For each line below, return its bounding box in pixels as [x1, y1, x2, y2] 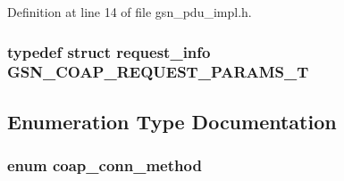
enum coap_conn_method [7, 154, 202, 177]
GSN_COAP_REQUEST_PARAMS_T [7, 61, 309, 83]
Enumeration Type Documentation [7, 107, 337, 135]
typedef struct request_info [7, 40, 211, 62]
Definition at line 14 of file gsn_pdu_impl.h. [7, 3, 252, 21]
